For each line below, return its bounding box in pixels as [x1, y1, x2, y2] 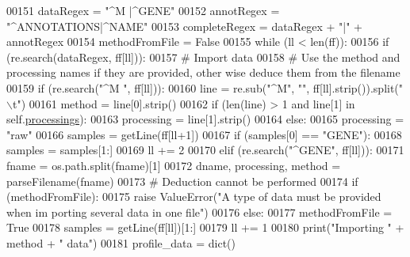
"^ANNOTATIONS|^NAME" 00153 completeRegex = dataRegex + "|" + [6, 17, 362, 34]
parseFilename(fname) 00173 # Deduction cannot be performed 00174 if [6, 172, 358, 189]
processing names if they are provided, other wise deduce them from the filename [6, 64, 400, 81]
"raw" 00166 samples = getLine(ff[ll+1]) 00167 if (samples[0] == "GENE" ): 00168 [6, 126, 402, 142]
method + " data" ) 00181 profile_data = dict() [6, 234, 236, 251]
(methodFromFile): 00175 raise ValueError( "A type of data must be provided [6, 188, 381, 205]
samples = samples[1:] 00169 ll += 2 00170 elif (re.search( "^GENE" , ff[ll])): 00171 [6, 142, 404, 158]
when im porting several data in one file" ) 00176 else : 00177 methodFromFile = [6, 203, 393, 220]
